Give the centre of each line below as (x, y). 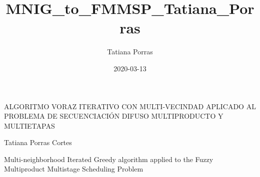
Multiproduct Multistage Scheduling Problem (74, 169)
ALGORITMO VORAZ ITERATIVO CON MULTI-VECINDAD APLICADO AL (130, 106)
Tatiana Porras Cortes (38, 142)
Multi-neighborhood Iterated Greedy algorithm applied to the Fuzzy (109, 159)
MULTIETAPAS (29, 125)
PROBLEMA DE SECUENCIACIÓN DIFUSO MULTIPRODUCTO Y (114, 116)
